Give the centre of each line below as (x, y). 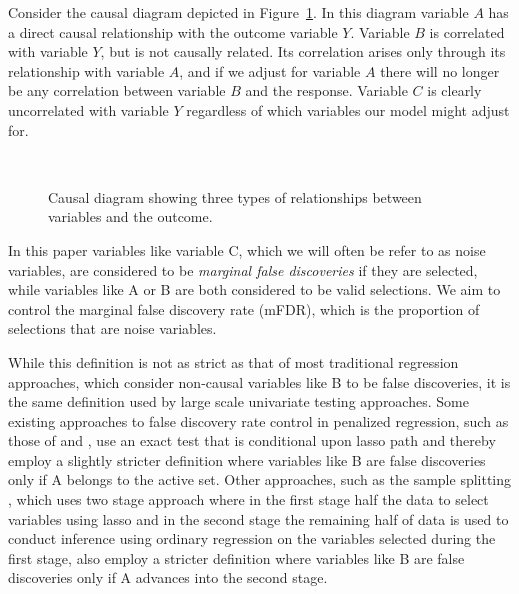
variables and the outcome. (130, 216)
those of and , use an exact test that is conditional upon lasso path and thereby (252, 440)
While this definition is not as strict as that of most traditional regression (233, 361)
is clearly (454, 90)
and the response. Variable (326, 90)
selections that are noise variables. (112, 328)
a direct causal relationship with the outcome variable (173, 31)
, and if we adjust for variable (270, 70)
